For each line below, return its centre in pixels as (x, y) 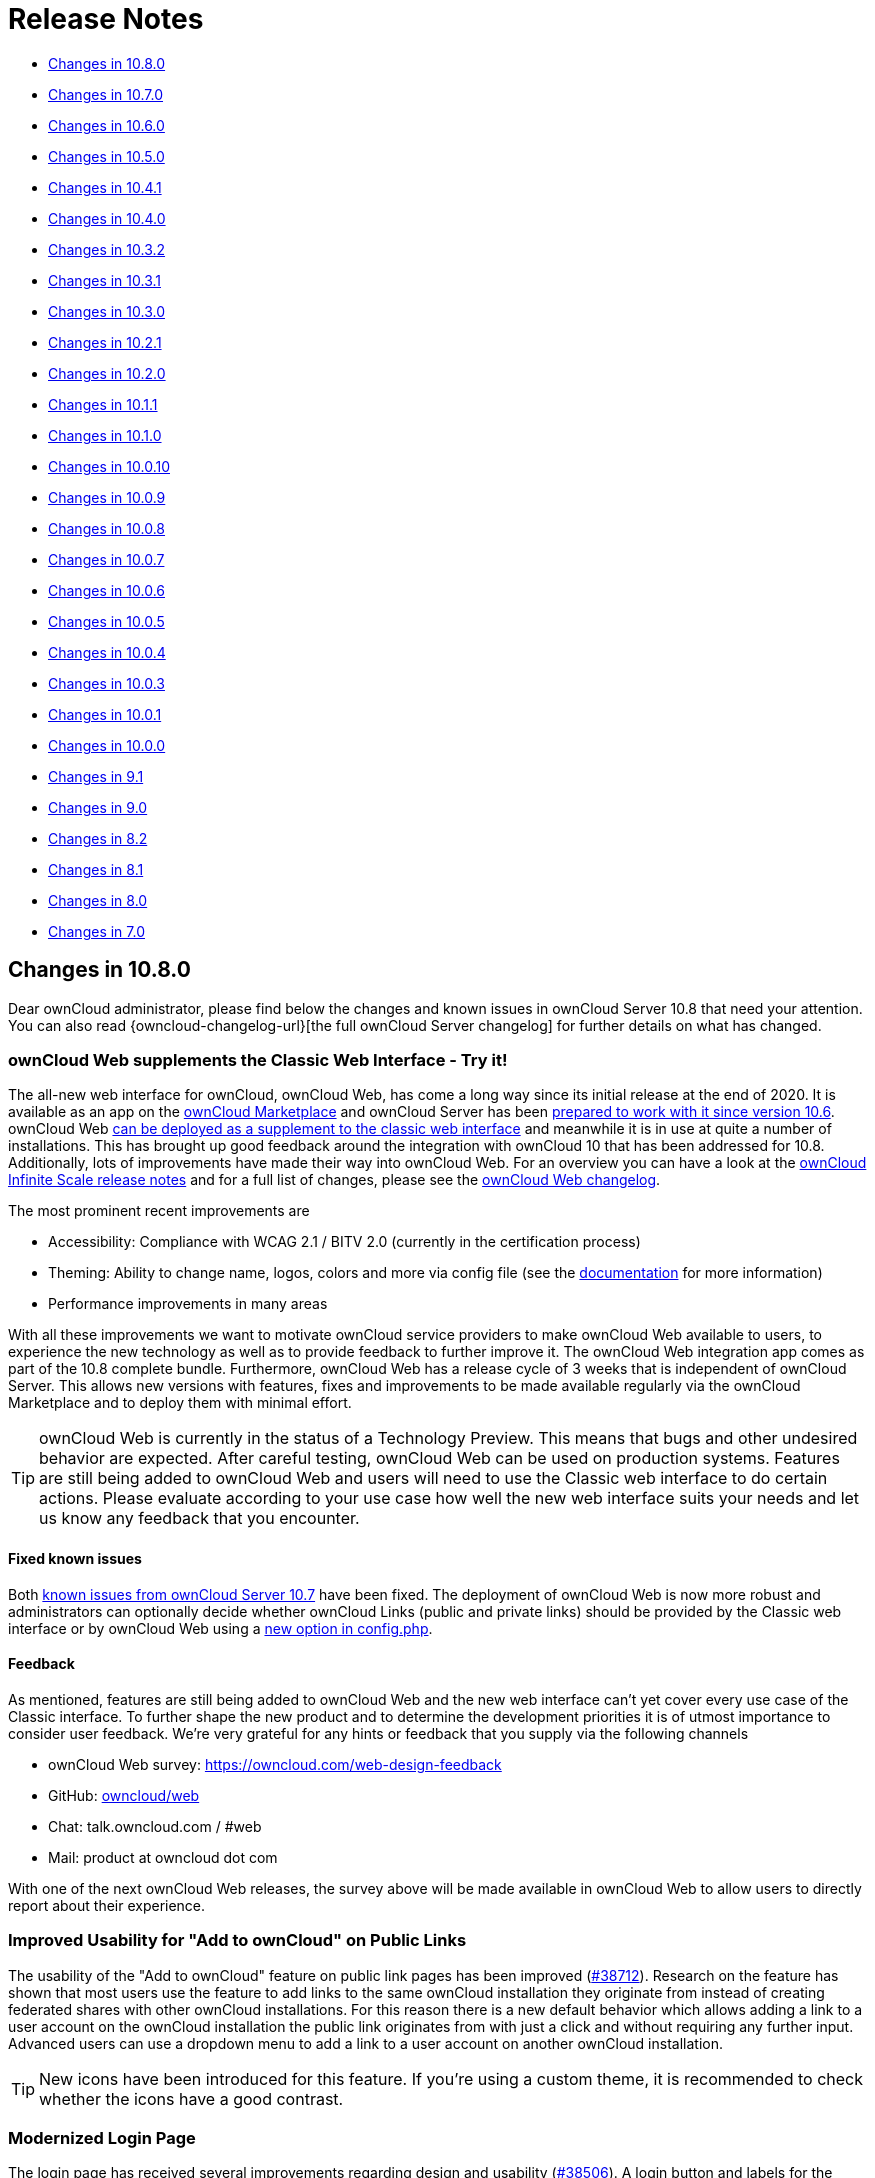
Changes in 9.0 (98, 807)
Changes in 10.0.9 (107, 497)
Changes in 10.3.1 (104, 280)
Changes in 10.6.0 (106, 125)
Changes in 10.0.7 (106, 559)
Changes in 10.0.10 (109, 466)
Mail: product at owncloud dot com (163, 1857)
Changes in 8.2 (98, 838)
